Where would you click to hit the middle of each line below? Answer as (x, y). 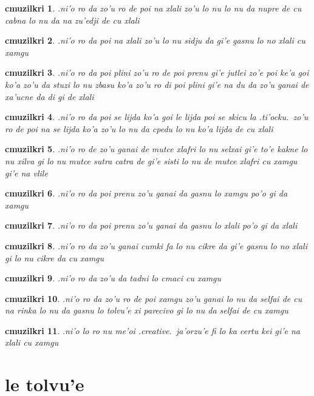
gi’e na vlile (26, 173)
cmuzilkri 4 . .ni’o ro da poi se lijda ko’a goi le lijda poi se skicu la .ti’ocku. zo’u (157, 117)
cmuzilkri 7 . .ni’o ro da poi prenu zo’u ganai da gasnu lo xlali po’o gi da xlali (151, 225)
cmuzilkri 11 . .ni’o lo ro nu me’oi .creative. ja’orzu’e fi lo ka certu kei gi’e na (152, 330)
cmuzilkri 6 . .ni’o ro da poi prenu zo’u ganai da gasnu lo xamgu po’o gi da (146, 193)
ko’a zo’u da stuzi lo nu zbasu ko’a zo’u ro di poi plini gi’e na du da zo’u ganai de (157, 84)
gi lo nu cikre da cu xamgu (55, 257)
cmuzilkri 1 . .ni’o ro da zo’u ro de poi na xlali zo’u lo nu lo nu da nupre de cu (153, 8)
